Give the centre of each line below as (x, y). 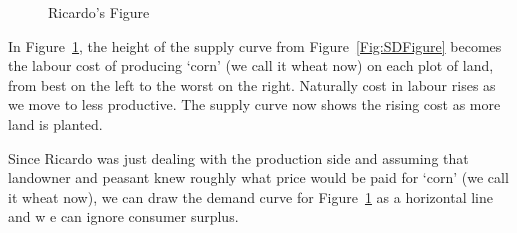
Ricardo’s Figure (99, 12)
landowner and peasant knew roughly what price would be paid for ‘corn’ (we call (258, 177)
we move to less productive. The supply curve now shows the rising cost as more (254, 104)
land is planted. (55, 123)
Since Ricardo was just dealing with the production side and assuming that (238, 157)
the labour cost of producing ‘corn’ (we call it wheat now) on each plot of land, (251, 65)
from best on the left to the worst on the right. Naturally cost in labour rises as (252, 84)
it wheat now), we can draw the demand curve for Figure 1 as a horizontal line (251, 196)
